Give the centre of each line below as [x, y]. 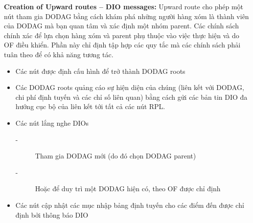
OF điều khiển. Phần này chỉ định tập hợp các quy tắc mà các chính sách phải [122, 45]
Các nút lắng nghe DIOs [52, 123]
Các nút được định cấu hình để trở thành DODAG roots [100, 71]
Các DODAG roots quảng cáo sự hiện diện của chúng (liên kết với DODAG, [130, 87]
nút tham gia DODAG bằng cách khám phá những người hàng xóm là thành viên [126, 16]
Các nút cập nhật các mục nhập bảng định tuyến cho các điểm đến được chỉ [130, 205]
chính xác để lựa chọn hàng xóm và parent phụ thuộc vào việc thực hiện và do [122, 35]
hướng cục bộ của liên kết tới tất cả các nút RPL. [90, 106]
